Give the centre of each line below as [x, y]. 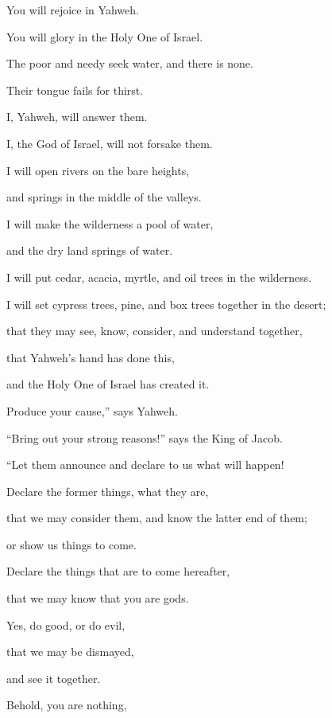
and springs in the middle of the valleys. [104, 197]
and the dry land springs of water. [90, 250]
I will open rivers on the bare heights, [98, 170]
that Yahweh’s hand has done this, [91, 357]
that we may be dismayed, [70, 652]
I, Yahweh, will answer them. [77, 117]
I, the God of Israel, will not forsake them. [110, 143]
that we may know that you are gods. [98, 598]
